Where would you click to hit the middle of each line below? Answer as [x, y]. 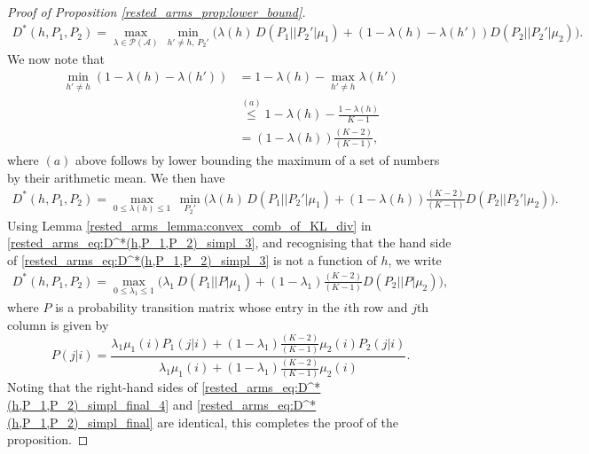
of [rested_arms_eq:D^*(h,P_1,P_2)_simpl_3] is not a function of [192, 259]
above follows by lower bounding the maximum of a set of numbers [258, 159]
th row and [378, 307]
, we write [415, 259]
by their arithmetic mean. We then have [116, 177]
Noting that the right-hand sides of [102, 387]
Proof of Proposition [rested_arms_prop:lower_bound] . [157, 12]
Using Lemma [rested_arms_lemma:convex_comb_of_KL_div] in [189, 225]
